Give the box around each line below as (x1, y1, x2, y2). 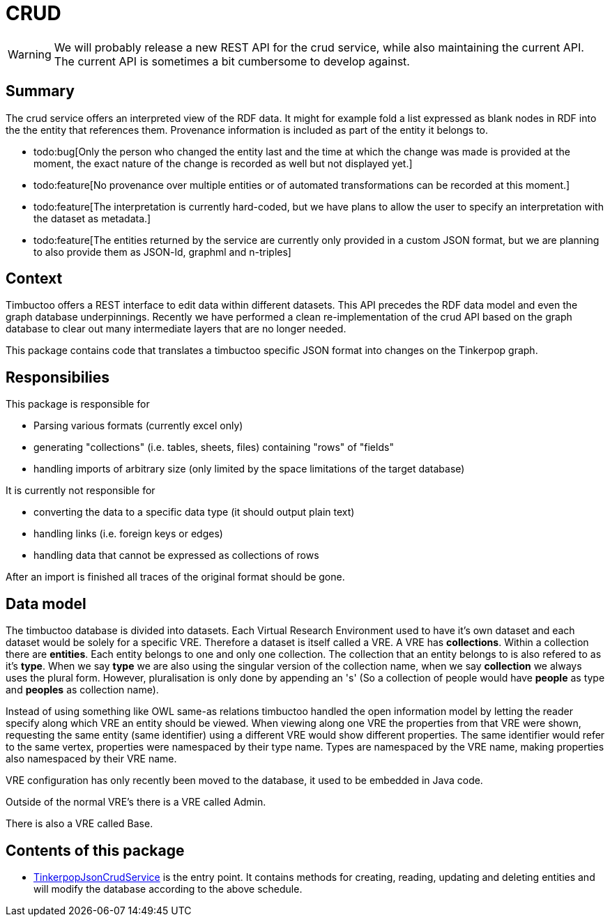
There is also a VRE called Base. (6, 817, 153, 830)
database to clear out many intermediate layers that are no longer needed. (6, 323, 346, 335)
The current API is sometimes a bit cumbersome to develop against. (54, 54, 410, 68)
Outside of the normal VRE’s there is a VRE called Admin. (6, 796, 266, 808)
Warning (8, 47, 52, 61)
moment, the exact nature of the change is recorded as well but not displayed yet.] (33, 157, 413, 169)
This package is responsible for (6, 398, 150, 410)
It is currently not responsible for (6, 484, 155, 497)
